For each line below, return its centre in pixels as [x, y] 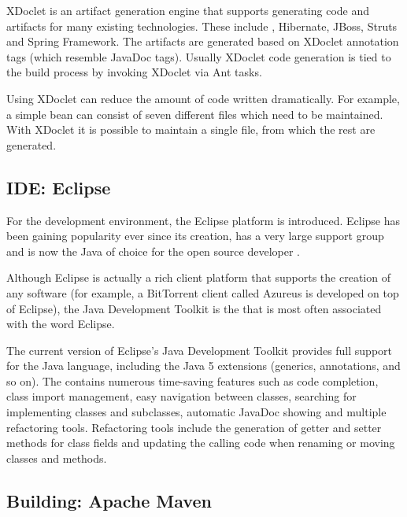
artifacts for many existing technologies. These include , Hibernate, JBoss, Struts [202, 26]
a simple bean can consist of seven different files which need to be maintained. [195, 114]
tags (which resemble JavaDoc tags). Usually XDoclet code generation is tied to [199, 56]
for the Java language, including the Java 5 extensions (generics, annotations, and [203, 366]
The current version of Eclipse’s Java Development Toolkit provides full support [200, 350]
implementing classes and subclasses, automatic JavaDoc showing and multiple [196, 412]
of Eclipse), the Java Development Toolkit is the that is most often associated [194, 308]
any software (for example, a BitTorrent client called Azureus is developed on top [203, 292]
